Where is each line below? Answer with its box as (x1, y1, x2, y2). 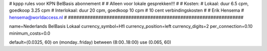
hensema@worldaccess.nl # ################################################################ (9, 14, 244, 20)
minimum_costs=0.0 (9, 30, 50, 36)
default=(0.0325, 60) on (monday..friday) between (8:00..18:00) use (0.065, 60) (9, 39, 172, 45)
